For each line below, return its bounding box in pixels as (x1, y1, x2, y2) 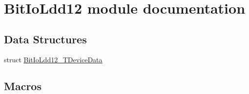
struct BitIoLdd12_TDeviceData (4, 54, 103, 64)
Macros (4, 78, 41, 93)
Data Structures (4, 31, 87, 46)
